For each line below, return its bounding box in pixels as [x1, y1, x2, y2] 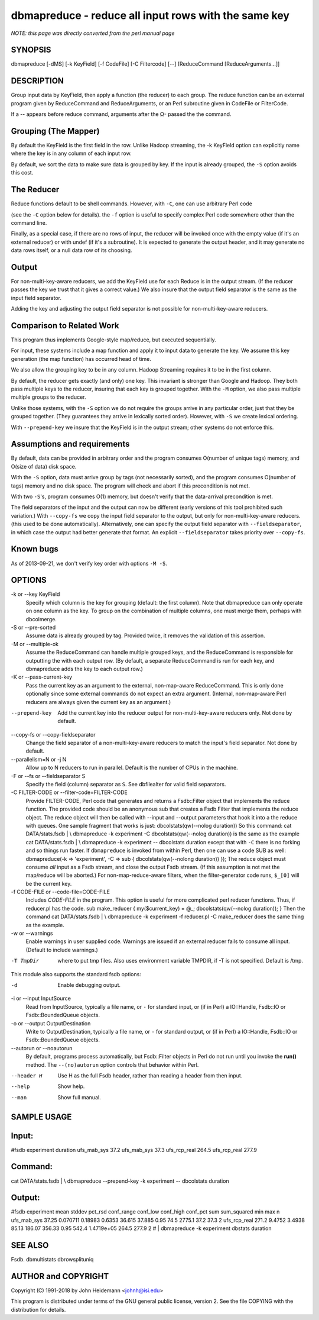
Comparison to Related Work [11, 320, 119, 331]
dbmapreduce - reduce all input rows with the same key [11, 9, 289, 22]
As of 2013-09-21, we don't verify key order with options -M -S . [11, 560, 168, 567]
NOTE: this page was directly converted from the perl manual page [11, 30, 175, 37]
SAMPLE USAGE [11, 1112, 72, 1122]
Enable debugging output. [57, 982, 121, 988]
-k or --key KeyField [11, 590, 60, 598]
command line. [11, 219, 47, 226]
